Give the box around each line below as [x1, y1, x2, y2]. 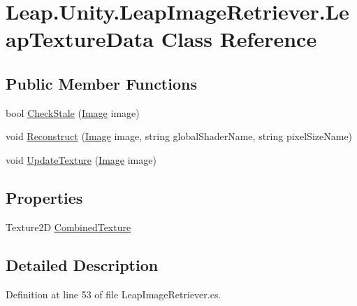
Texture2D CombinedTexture [6, 219, 131, 234]
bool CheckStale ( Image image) [6, 105, 140, 120]
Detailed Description [6, 253, 159, 275]
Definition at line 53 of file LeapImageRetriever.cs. [6, 286, 221, 301]
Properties [6, 186, 83, 208]
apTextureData [6, 25, 154, 53]
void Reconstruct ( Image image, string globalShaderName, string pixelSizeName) [6, 129, 353, 144]
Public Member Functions [6, 72, 197, 94]
